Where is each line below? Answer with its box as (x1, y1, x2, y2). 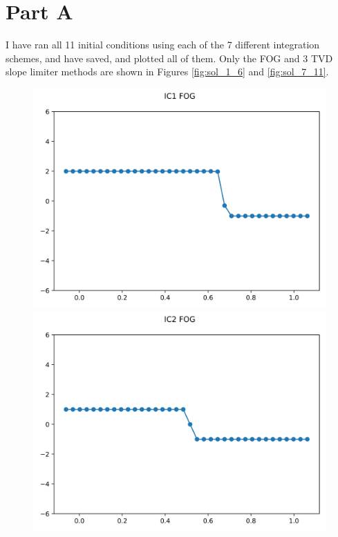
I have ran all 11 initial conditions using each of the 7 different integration (6, 37, 320, 52)
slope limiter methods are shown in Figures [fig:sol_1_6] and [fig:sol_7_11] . (6, 64, 329, 79)
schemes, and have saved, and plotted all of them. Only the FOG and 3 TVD (6, 50, 333, 65)
